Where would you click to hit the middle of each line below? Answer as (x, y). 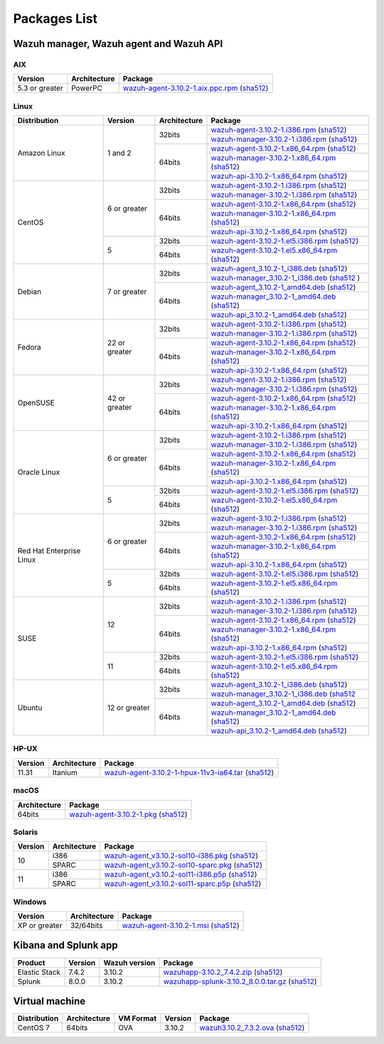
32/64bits (86, 926)
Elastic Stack (39, 972)
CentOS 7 (33, 1028)
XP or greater (40, 926)
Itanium (65, 772)
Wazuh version (129, 962)
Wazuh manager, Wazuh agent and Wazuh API (118, 44)
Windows (30, 902)
